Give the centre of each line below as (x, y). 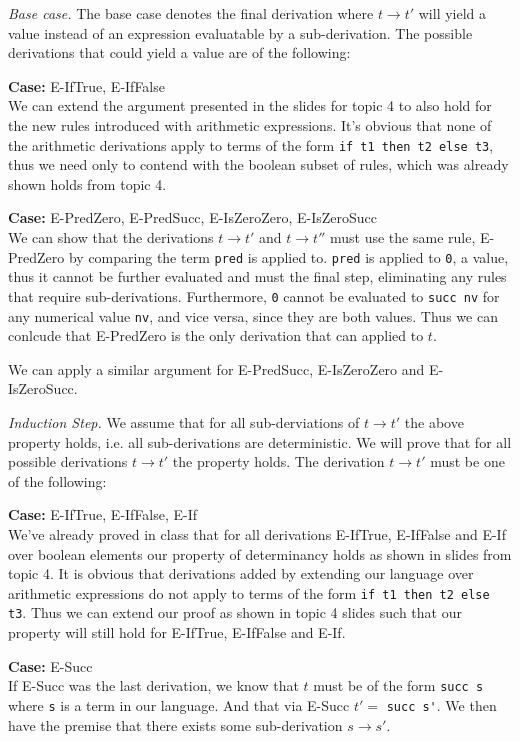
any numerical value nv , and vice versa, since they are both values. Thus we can (253, 315)
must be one (467, 461)
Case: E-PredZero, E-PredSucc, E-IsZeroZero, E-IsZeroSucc (192, 217)
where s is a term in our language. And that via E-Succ (179, 704)
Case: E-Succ (50, 665)
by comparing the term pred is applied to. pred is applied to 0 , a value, (288, 256)
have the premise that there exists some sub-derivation (175, 724)
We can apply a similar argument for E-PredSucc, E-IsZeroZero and (216, 368)
